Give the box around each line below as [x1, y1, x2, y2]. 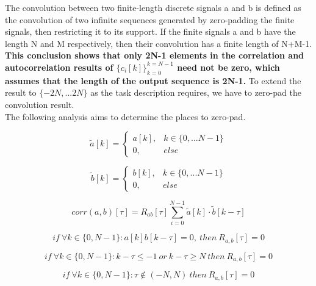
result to [5, 86, 37, 99]
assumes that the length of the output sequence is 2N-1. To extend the [5, 74, 301, 87]
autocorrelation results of [5, 60, 113, 73]
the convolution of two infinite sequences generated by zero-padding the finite [5, 13, 295, 26]
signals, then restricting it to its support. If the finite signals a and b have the [5, 25, 296, 38]
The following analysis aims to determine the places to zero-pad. [5, 110, 246, 123]
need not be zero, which [177, 60, 280, 73]
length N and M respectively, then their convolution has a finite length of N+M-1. [5, 37, 312, 49]
